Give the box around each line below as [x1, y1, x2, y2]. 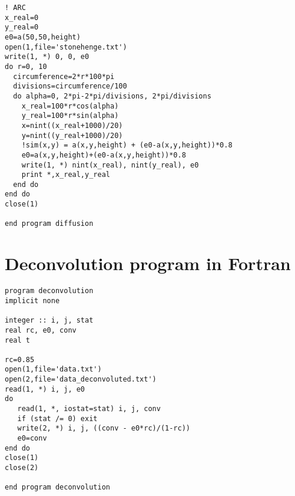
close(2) [5, 464, 39, 472]
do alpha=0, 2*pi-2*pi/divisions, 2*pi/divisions [13, 91, 211, 100]
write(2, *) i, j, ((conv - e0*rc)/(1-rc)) [17, 424, 190, 433]
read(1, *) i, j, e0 [5, 385, 85, 393]
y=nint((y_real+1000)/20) [21, 131, 123, 140]
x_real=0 [5, 13, 39, 22]
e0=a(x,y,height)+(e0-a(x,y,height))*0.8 [21, 150, 186, 159]
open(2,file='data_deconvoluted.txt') [5, 375, 157, 384]
